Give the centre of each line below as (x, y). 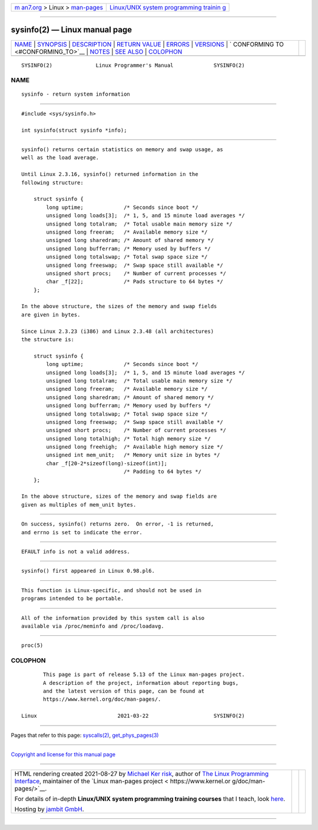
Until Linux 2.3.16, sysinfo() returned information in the (110, 174)
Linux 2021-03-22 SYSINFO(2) (133, 716)
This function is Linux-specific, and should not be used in (111, 590)
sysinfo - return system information (76, 94)
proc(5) (32, 646)
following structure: (52, 182)
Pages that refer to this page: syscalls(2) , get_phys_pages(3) (85, 735)
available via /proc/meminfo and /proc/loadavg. (93, 626)
